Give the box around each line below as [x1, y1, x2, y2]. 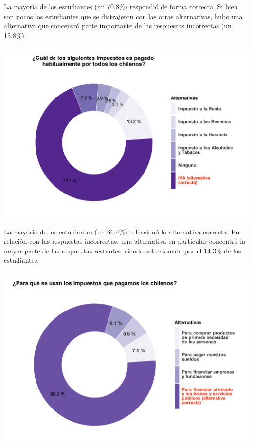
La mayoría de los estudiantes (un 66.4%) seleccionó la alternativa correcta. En [4, 226, 240, 236]
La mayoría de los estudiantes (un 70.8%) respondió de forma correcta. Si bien [4, 1, 238, 11]
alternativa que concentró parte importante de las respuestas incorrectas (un [4, 20, 232, 31]
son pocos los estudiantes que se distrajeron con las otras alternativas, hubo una [4, 11, 243, 21]
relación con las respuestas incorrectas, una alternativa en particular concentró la [4, 236, 246, 246]
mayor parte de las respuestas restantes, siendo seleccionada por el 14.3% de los [4, 245, 241, 255]
